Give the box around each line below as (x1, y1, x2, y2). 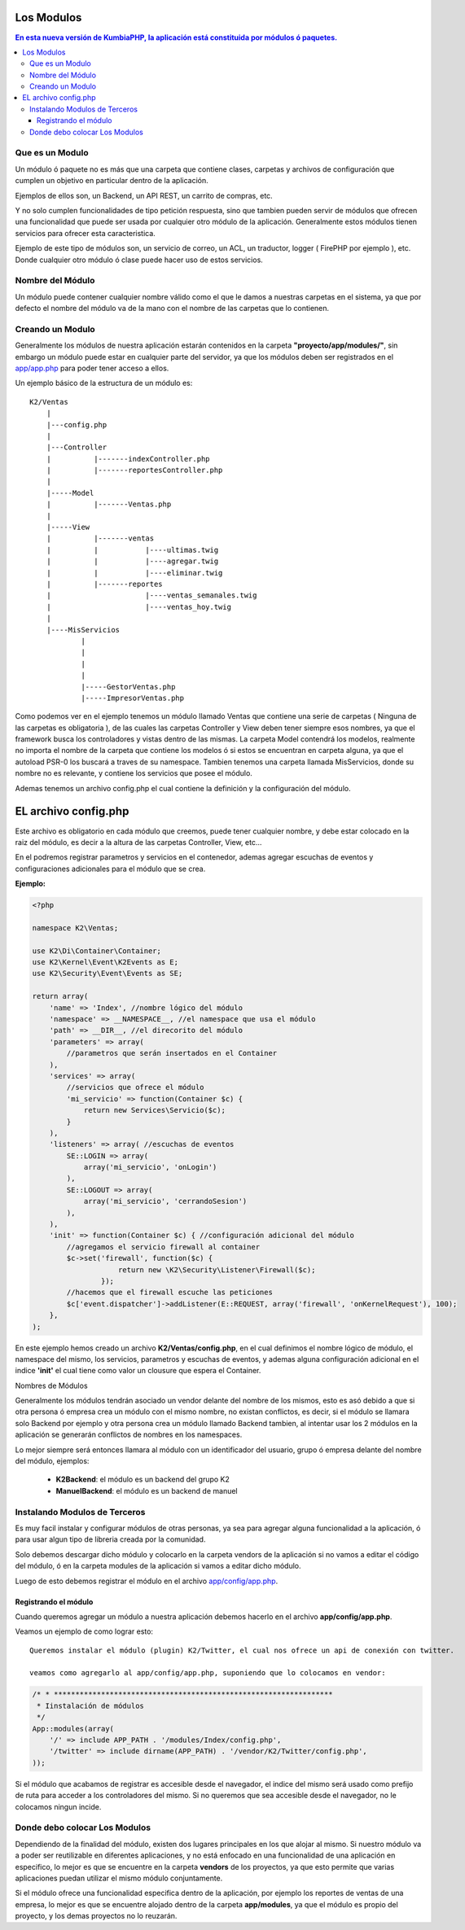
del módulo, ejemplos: (15, 1456, 90, 1466)
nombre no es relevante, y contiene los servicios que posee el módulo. (15, 768, 252, 778)
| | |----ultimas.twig (46, 545, 219, 554)
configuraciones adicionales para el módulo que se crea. (15, 864, 206, 873)
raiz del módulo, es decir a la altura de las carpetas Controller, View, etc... (15, 837, 262, 847)
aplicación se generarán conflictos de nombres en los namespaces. (15, 1429, 243, 1440)
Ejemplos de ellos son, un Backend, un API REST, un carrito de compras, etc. (15, 190, 273, 200)
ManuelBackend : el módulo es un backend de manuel (55, 1486, 238, 1495)
